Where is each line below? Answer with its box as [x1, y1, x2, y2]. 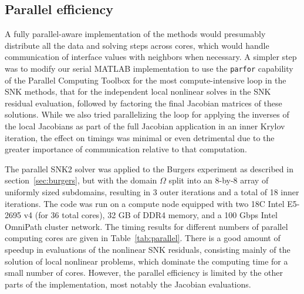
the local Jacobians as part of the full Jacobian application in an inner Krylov [5, 120, 285, 132]
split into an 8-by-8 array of [168, 174, 269, 186]
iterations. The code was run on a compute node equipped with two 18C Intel [5, 197, 285, 209]
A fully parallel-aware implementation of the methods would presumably [5, 28, 266, 40]
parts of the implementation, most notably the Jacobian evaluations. [5, 278, 251, 290]
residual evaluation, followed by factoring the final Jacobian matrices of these [5, 96, 282, 109]
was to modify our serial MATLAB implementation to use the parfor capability [5, 62, 293, 74]
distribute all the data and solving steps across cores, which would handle [5, 39, 269, 51]
